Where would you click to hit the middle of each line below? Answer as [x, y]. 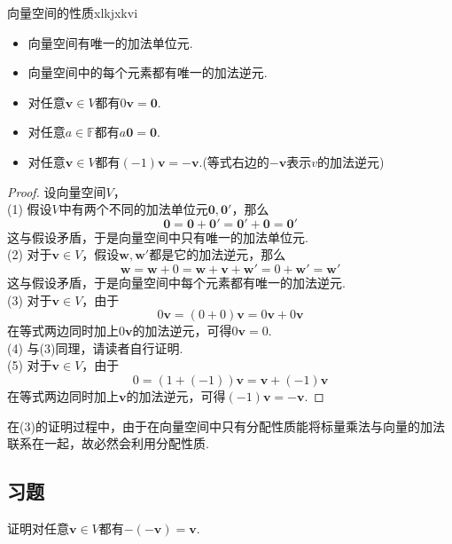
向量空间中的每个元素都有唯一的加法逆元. [148, 72]
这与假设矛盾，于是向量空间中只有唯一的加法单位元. [158, 237]
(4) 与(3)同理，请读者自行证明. [95, 347]
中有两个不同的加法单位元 [133, 209]
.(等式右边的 [234, 161]
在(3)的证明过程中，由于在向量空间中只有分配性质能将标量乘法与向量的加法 [226, 426]
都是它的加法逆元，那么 [218, 254]
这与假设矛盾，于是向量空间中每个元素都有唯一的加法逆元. [176, 282]
